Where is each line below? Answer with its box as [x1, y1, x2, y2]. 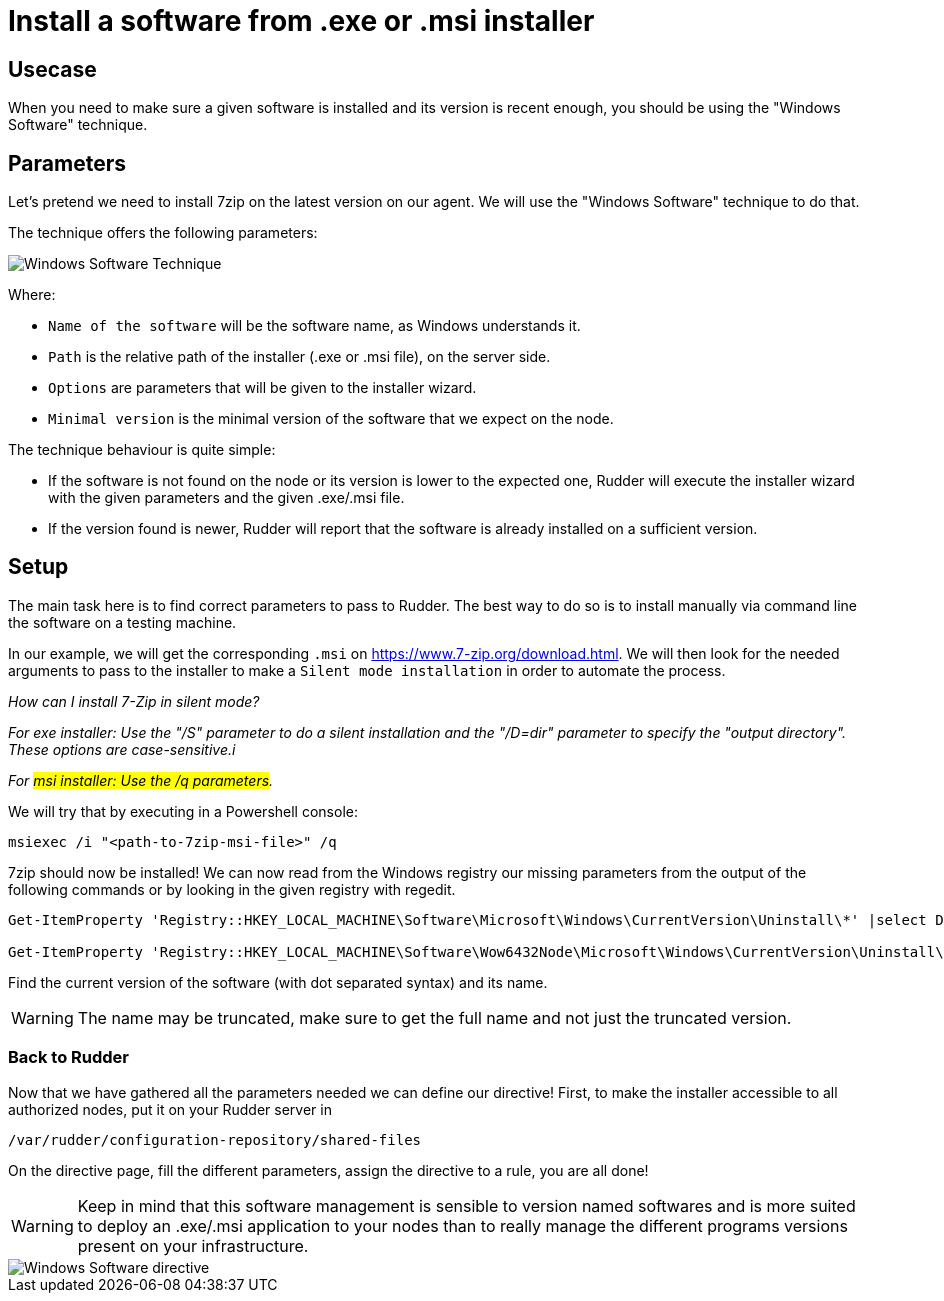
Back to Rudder [8, 1047, 130, 1068]
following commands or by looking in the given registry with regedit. [8, 880, 456, 898]
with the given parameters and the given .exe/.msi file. [48, 489, 405, 507]
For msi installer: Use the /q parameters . [8, 771, 274, 789]
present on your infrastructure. [77, 1235, 309, 1256]
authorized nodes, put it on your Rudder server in [8, 1100, 332, 1118]
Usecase [8, 56, 97, 82]
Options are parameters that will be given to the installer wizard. [48, 379, 477, 397]
